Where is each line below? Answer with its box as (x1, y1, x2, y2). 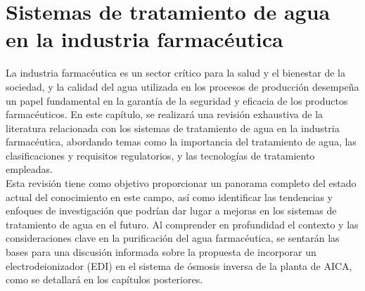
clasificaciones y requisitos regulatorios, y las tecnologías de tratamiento (6, 148, 315, 162)
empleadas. (6, 162, 53, 176)
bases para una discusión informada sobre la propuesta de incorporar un (6, 245, 316, 259)
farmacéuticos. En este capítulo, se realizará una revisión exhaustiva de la (6, 107, 324, 122)
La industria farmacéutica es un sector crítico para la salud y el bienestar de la (6, 65, 346, 80)
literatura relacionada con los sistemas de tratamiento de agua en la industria (6, 120, 340, 135)
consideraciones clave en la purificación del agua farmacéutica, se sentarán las (6, 231, 340, 245)
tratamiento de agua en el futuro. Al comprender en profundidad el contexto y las (6, 216, 359, 231)
